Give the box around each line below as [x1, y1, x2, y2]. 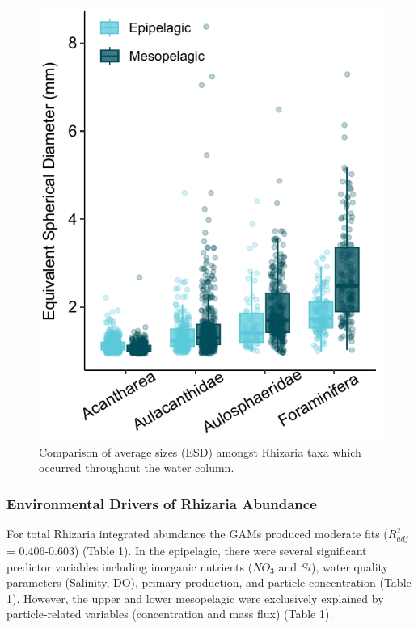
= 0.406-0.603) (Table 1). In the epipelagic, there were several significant [6, 542, 367, 558]
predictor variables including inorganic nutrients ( [6, 558, 253, 575]
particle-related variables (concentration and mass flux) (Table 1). [6, 605, 333, 622]
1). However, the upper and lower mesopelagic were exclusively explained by [6, 589, 384, 606]
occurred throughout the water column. [39, 459, 234, 476]
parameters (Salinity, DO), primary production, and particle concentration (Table [6, 574, 412, 591]
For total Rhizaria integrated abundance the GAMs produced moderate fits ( [6, 525, 388, 542]
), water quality [311, 558, 389, 575]
